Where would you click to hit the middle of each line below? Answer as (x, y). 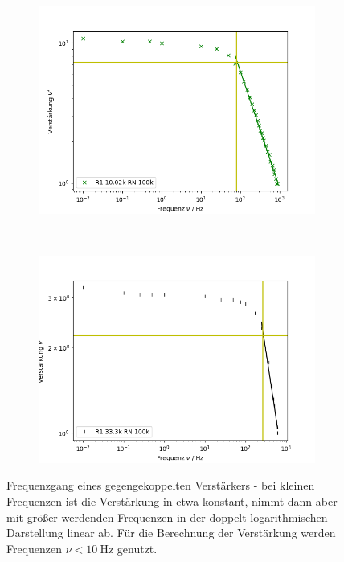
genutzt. (137, 548)
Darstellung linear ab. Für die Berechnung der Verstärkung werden (171, 533)
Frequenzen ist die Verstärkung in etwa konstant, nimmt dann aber (172, 500)
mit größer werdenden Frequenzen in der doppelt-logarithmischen (167, 517)
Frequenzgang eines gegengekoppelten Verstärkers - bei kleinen (161, 485)
